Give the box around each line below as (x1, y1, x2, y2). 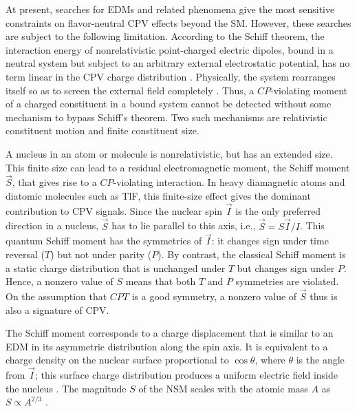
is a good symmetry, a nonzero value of (131, 288, 297, 303)
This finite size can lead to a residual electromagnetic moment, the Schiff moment (6, 160, 350, 174)
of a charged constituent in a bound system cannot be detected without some (6, 96, 332, 111)
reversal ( (6, 246, 45, 261)
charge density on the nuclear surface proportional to (6, 352, 229, 367)
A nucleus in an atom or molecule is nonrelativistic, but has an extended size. (6, 146, 333, 160)
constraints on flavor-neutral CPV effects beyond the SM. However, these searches (6, 15, 351, 30)
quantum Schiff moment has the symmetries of (6, 233, 202, 248)
